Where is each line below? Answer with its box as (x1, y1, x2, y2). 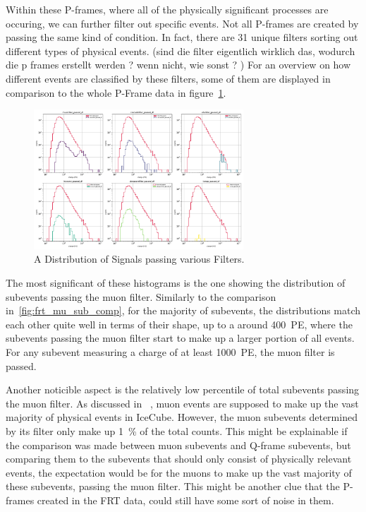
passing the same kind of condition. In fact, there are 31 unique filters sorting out (6, 30, 358, 44)
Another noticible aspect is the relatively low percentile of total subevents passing (6, 382, 360, 397)
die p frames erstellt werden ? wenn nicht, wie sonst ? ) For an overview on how (6, 57, 351, 72)
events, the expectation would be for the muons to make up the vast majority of (6, 465, 352, 480)
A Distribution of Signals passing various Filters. (34, 251, 245, 266)
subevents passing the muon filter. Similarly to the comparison (6, 289, 276, 304)
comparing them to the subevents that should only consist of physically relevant (6, 451, 352, 466)
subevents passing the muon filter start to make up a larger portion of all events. (6, 331, 355, 345)
